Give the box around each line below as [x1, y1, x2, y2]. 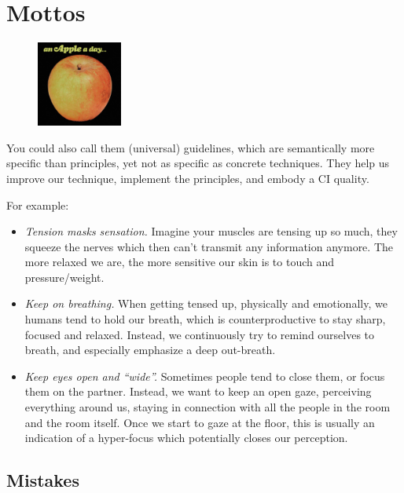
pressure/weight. [24, 268, 105, 285]
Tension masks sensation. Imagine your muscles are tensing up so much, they [24, 223, 398, 239]
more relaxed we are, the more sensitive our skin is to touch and [24, 254, 335, 270]
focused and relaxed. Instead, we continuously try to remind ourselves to [24, 326, 375, 342]
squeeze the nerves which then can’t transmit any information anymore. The [24, 238, 393, 254]
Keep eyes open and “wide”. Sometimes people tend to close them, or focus [24, 367, 385, 384]
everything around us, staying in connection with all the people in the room [24, 399, 391, 415]
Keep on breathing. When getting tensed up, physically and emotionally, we [24, 295, 387, 312]
